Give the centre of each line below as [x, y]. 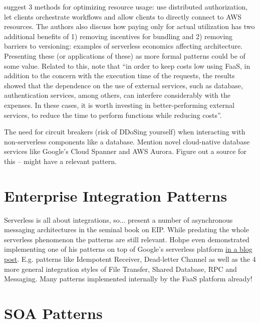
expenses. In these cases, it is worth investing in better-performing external [119, 105]
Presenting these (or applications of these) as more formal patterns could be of [125, 55]
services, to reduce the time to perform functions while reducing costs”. [113, 115]
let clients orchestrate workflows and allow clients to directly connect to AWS [123, 16]
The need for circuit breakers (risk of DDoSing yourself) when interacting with [125, 132]
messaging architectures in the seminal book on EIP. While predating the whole [126, 229]
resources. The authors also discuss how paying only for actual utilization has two [129, 26]
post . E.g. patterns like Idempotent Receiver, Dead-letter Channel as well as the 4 [130, 259]
